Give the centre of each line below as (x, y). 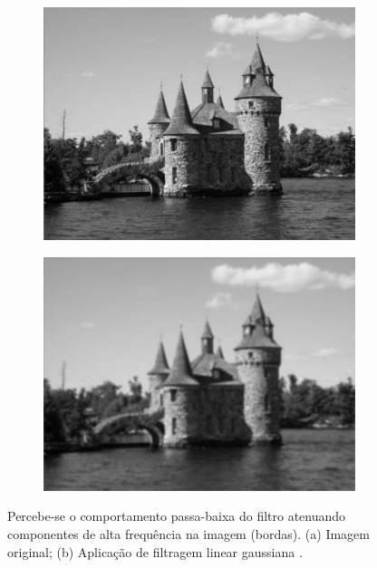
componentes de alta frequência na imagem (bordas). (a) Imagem (188, 534)
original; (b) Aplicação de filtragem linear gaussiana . (155, 551)
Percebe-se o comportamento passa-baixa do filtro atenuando (177, 516)
